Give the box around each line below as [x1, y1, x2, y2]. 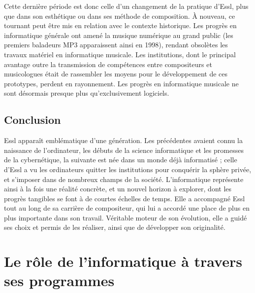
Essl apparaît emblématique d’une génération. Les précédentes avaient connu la [4, 135, 243, 146]
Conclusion [4, 112, 61, 127]
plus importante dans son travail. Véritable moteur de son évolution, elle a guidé [4, 212, 247, 222]
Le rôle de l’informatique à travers [4, 251, 242, 271]
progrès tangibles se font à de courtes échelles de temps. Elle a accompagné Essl [4, 193, 245, 203]
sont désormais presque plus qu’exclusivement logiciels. [4, 88, 169, 98]
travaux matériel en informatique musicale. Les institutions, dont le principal [4, 49, 236, 59]
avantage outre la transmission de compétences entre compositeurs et [4, 59, 212, 69]
